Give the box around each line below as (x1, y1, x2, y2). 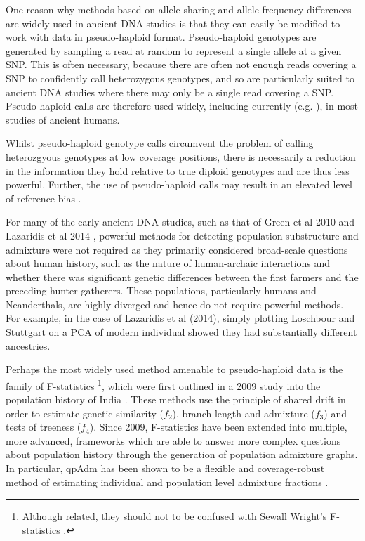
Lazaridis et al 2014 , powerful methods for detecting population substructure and (6, 228, 359, 242)
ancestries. (6, 338, 51, 353)
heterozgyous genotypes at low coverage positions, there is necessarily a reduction (6, 149, 356, 164)
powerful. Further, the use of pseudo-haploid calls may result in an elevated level (6, 177, 352, 192)
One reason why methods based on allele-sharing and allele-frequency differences (6, 2, 352, 16)
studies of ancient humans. (6, 112, 120, 126)
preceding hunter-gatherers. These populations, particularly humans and (6, 283, 317, 298)
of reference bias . (6, 190, 81, 205)
